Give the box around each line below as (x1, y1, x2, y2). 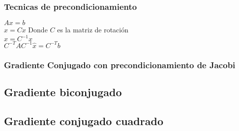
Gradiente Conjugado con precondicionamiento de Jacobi (4, 58, 236, 71)
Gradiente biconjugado (4, 84, 122, 100)
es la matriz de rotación (57, 25, 128, 35)
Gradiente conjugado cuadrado (4, 113, 163, 128)
